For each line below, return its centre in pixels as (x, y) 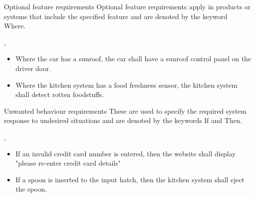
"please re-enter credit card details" (68, 163)
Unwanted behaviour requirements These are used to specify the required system (125, 111)
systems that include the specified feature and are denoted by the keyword (116, 16)
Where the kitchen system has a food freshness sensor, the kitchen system (127, 85)
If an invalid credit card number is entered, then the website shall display (126, 153)
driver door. (33, 68)
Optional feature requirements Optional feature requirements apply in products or (127, 6)
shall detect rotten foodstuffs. (60, 94)
